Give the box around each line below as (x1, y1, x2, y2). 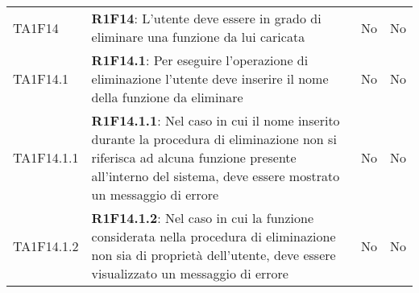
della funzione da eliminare (91, 88, 243, 106)
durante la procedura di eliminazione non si (91, 130, 337, 148)
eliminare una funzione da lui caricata (91, 27, 305, 46)
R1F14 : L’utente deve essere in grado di (91, 9, 322, 27)
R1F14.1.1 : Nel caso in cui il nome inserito (91, 111, 340, 130)
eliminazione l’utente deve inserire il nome (91, 69, 329, 88)
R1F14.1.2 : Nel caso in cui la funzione (91, 208, 314, 227)
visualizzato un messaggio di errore (91, 264, 288, 283)
